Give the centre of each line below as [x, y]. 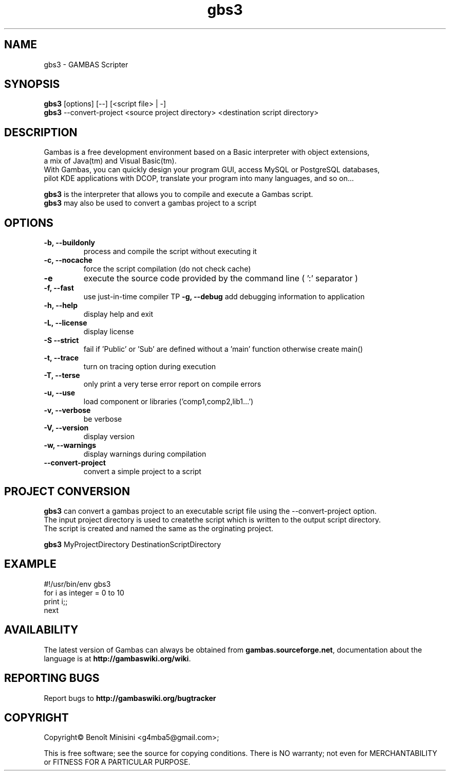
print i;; [56, 601]
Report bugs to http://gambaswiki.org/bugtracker [130, 698]
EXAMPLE [30, 564]
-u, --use [60, 393]
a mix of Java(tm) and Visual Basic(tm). [110, 161]
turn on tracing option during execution [150, 367]
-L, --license [65, 323]
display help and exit [118, 314]
